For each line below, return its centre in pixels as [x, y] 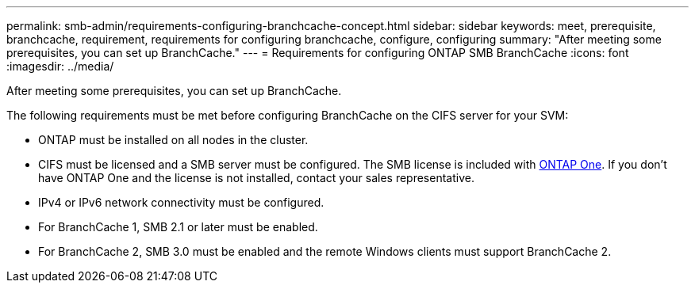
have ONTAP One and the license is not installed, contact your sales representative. [256, 178]
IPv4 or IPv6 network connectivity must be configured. [181, 202]
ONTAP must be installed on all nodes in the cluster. [173, 140]
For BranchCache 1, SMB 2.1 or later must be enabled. [178, 227]
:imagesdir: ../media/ [60, 66]
